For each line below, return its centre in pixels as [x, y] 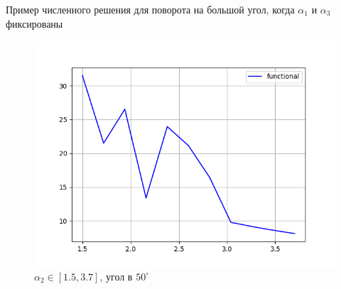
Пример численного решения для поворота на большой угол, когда [150, 9]
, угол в [116, 276]
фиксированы [34, 23]
